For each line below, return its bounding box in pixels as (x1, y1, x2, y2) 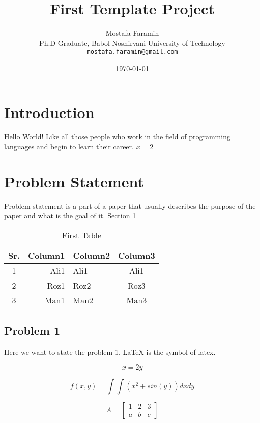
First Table (62, 229, 102, 241)
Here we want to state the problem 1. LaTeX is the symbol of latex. (4, 347, 216, 357)
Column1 (27, 249, 65, 261)
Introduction (4, 101, 95, 122)
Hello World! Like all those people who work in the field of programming (4, 131, 230, 142)
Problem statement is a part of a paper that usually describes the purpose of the (4, 200, 256, 211)
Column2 (73, 249, 110, 261)
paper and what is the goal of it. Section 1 (4, 210, 136, 221)
